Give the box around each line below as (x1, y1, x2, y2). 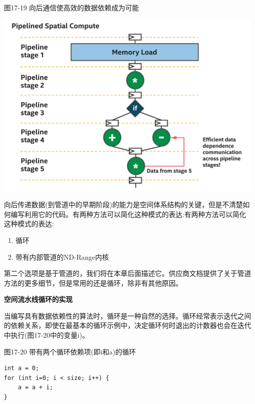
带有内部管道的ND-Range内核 (15, 251, 109, 262)
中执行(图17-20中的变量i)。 (4, 330, 89, 340)
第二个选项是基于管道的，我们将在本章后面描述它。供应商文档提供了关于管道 (4, 268, 251, 278)
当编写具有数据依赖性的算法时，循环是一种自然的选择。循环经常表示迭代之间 (4, 310, 251, 321)
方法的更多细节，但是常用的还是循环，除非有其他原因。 (4, 277, 182, 288)
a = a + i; (18, 384, 53, 391)
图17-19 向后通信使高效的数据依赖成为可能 (4, 2, 139, 12)
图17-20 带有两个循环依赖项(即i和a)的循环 (4, 346, 136, 356)
